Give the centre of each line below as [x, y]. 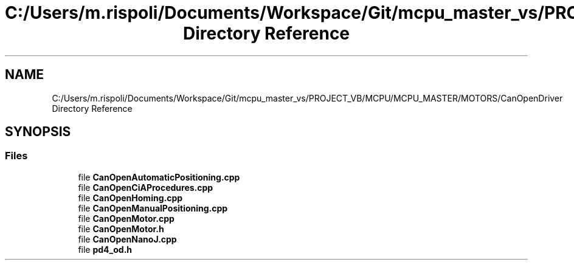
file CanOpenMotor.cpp [126, 218]
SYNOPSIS [38, 132]
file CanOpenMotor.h [121, 229]
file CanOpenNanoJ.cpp [127, 239]
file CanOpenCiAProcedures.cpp [146, 187]
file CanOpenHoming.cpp [130, 198]
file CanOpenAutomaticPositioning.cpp [159, 177]
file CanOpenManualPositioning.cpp [153, 208]
